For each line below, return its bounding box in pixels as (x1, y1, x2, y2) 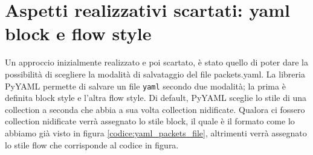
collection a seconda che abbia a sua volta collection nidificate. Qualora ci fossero (5, 103, 305, 115)
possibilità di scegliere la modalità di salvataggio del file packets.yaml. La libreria (5, 67, 305, 80)
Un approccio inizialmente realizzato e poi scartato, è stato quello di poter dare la (5, 56, 308, 68)
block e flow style (5, 21, 152, 46)
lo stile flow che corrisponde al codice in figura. (5, 138, 179, 151)
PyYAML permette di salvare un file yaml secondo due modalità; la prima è (5, 79, 286, 92)
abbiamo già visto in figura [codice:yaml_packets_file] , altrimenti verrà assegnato (5, 126, 307, 139)
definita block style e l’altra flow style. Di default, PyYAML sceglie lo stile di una (5, 91, 307, 104)
